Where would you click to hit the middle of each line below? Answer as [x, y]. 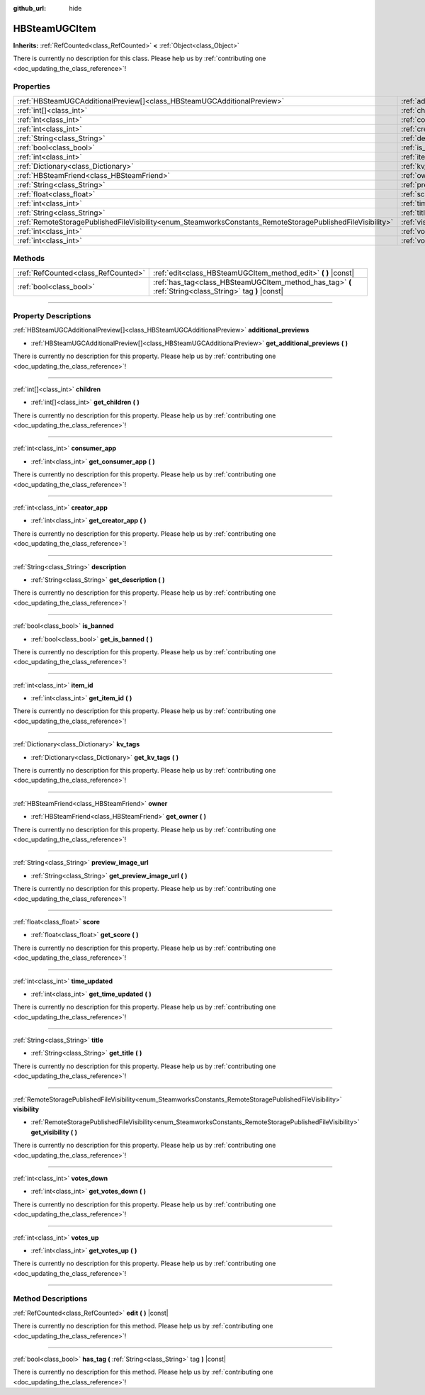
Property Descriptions [52, 315]
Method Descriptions [50, 1299]
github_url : [29, 8]
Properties [32, 86]
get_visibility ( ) [54, 1132]
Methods [29, 259]
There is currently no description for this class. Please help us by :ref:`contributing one [140, 58]
